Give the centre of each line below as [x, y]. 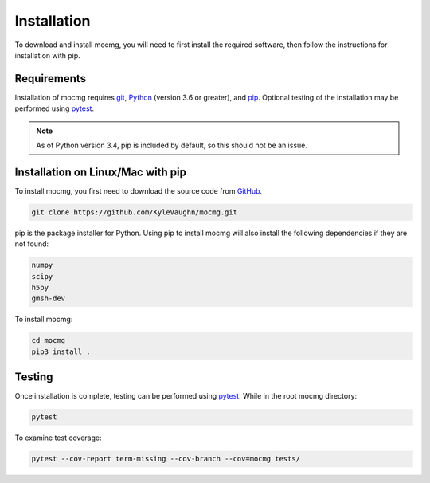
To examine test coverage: [58, 438]
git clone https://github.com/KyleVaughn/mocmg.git [135, 212]
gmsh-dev [49, 298]
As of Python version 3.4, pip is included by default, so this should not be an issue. [172, 145]
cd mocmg [49, 340]
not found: [32, 244]
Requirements [51, 79]
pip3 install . [61, 351]
